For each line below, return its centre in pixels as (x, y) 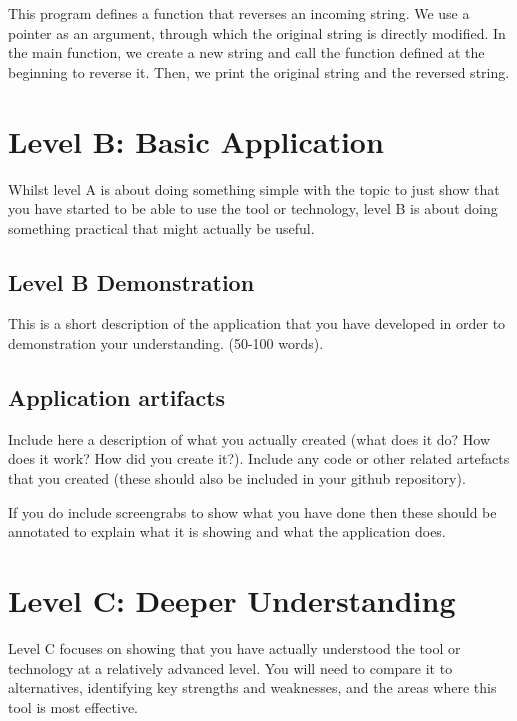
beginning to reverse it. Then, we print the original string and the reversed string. (259, 71)
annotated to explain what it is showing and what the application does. (227, 531)
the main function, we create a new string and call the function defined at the (246, 52)
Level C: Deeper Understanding (232, 600)
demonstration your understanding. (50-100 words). (166, 343)
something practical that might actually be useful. (161, 227)
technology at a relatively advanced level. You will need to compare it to (230, 667)
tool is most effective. (73, 706)
